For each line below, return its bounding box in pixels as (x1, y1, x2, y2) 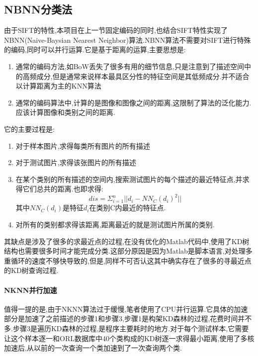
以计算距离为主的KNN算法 (15, 81, 101, 91)
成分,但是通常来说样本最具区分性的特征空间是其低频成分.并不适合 (36, 71, 250, 81)
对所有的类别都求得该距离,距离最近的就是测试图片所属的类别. (15, 219, 215, 230)
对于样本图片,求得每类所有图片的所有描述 (15, 140, 150, 151)
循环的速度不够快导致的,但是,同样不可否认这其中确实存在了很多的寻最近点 (10, 255, 252, 266)
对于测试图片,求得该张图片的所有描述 (15, 157, 136, 168)
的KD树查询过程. (4, 265, 59, 275)
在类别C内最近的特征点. (89, 202, 166, 213)
